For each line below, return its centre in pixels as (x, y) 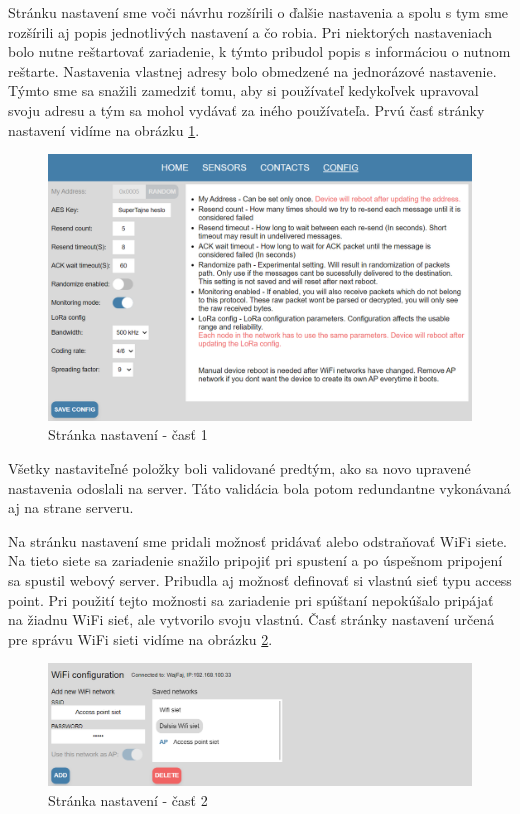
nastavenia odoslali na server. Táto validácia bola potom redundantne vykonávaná (259, 487)
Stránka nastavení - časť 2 (128, 799)
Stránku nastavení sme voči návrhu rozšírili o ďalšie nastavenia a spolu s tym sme (258, 12)
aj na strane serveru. (71, 507)
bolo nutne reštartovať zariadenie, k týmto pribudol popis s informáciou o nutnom (259, 51)
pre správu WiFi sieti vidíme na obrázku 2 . (140, 638)
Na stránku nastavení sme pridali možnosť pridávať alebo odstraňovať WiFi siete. (257, 540)
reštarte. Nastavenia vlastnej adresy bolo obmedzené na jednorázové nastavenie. (252, 70)
